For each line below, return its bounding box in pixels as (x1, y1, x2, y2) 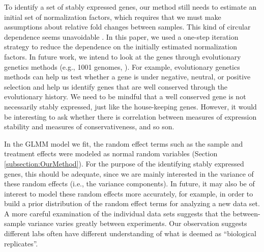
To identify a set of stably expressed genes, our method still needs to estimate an (4, 2, 257, 12)
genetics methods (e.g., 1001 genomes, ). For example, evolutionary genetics (4, 61, 240, 72)
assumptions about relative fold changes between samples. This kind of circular (4, 21, 251, 32)
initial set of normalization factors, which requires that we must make (4, 11, 221, 22)
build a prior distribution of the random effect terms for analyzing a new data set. (4, 198, 260, 209)
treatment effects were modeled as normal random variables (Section (4, 148, 218, 159)
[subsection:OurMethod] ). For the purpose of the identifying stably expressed (4, 158, 244, 169)
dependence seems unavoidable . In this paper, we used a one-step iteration (4, 31, 239, 42)
